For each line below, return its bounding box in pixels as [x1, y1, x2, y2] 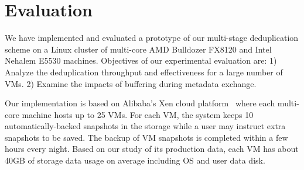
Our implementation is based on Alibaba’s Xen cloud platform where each [5, 97, 275, 109]
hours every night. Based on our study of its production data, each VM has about [5, 143, 299, 155]
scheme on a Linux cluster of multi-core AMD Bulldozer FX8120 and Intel [5, 43, 272, 55]
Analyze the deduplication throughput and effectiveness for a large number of [5, 65, 283, 78]
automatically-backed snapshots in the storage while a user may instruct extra [5, 120, 286, 132]
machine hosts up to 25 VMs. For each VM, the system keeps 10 [22, 108, 254, 120]
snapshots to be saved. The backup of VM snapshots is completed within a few [5, 131, 288, 143]
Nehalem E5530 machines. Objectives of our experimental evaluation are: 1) [5, 54, 277, 67]
